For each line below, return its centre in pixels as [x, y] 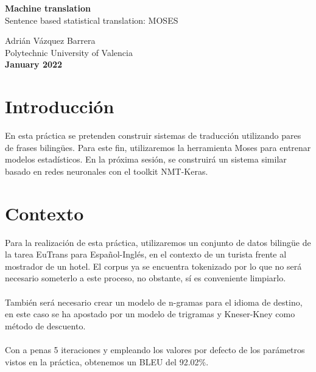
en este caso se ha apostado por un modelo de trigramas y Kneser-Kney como [150, 314]
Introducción [60, 106]
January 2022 [34, 64]
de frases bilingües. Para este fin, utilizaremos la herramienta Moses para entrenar [158, 147]
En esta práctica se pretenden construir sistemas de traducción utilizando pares [153, 135]
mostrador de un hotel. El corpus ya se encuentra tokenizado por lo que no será [153, 266]
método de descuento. [45, 325]
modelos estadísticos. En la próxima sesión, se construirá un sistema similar [146, 159]
